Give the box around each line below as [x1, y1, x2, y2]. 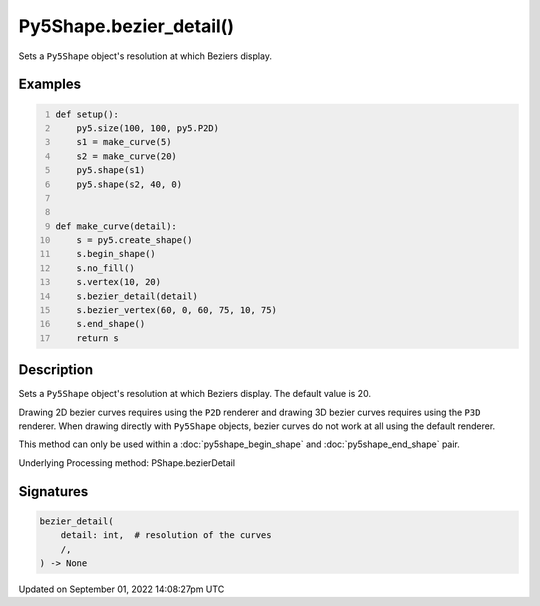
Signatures [18, 483, 89, 500]
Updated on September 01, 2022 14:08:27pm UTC [18, 583, 225, 595]
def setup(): [55, 108, 120, 120]
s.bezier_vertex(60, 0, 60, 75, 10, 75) [76, 305, 277, 316]
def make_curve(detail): [55, 220, 177, 232]
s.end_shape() [76, 318, 146, 330]
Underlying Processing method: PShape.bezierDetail [18, 456, 235, 469]
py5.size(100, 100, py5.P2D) [76, 122, 220, 134]
